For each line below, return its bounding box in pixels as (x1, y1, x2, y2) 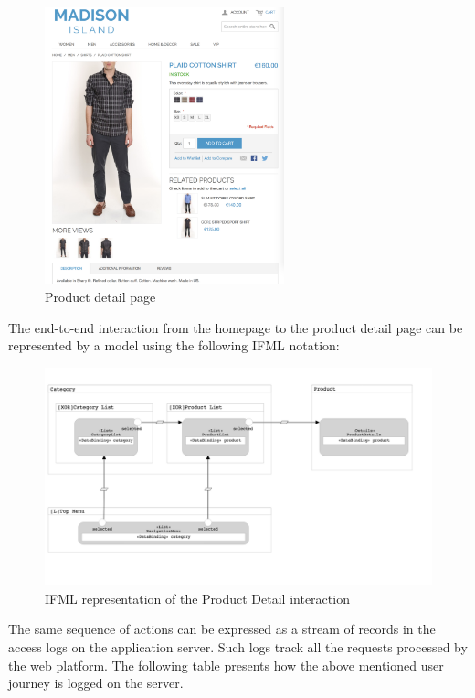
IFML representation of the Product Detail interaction (45, 588, 350, 607)
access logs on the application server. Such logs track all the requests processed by (8, 638, 468, 657)
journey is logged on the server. (8, 673, 184, 693)
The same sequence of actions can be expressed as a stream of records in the (8, 619, 436, 639)
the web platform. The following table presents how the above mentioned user (8, 655, 444, 674)
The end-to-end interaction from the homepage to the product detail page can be (8, 317, 463, 337)
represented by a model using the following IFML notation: (8, 336, 340, 355)
